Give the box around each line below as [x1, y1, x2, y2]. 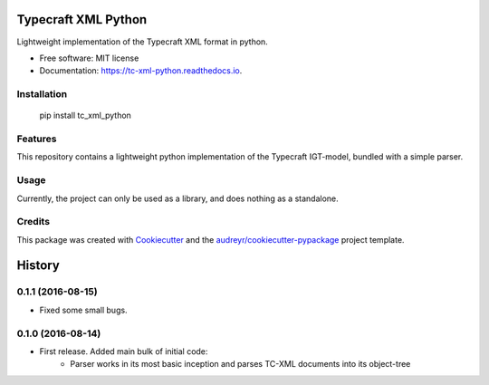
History [16, 258, 61, 274]
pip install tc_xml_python [39, 110, 131, 121]
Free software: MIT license [39, 53, 139, 63]
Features [16, 132, 57, 145]
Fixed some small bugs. [39, 304, 128, 315]
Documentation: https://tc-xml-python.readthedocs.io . [39, 65, 243, 76]
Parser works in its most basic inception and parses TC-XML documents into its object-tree [70, 359, 411, 370]
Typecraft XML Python [16, 12, 148, 27]
